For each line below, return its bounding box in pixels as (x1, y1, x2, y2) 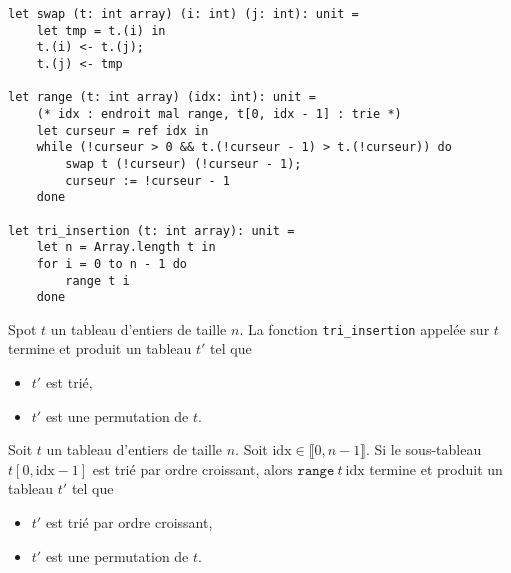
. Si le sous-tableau (365, 439, 482, 460)
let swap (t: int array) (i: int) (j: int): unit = (8, 7, 359, 21)
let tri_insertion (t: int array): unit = (8, 223, 295, 238)
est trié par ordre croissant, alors (92, 458, 293, 479)
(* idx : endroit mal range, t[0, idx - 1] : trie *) (36, 106, 402, 121)
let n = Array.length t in (36, 240, 216, 255)
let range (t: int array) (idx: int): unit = (8, 90, 316, 105)
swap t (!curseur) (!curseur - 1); (65, 156, 302, 171)
